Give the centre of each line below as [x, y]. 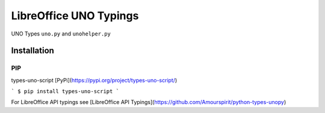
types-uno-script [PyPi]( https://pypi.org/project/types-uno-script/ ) [94, 80]
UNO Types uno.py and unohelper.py [61, 34]
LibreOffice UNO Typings [75, 16]
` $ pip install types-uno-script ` [65, 91]
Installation [32, 51]
